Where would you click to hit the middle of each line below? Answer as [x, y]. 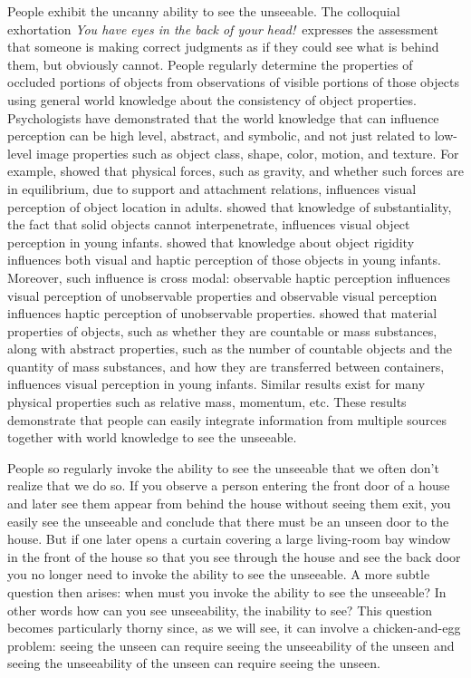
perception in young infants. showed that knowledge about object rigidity [211, 242]
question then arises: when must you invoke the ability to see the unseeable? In [227, 592]
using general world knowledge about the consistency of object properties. [212, 99]
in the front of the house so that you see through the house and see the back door [234, 556]
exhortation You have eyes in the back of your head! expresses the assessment [223, 29]
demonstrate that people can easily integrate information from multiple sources [227, 419]
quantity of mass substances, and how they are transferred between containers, [226, 366]
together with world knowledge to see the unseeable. [152, 437]
